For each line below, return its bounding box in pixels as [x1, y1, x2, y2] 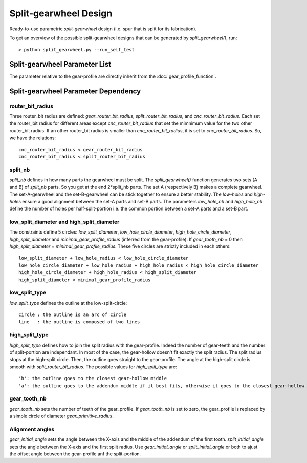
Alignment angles [9, 426, 55, 433]
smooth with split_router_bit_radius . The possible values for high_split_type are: [9, 364, 178, 370]
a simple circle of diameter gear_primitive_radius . [9, 413, 114, 419]
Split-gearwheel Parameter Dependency [9, 87, 141, 96]
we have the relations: [9, 135, 56, 141]
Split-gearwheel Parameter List [9, 60, 112, 69]
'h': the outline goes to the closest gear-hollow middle [18, 375, 167, 382]
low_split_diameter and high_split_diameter [9, 218, 120, 225]
